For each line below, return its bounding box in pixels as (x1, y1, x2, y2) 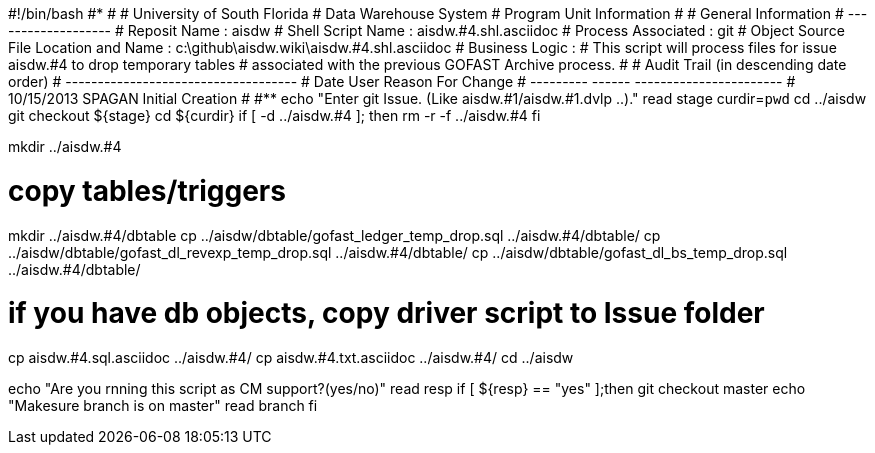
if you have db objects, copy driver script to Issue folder (8, 296, 765, 331)
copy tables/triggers (8, 173, 286, 208)
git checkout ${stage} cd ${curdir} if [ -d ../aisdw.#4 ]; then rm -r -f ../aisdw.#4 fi (8, 107, 541, 124)
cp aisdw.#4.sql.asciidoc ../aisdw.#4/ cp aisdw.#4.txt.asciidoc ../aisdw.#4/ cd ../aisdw (8, 349, 574, 366)
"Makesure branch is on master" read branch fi (8, 397, 318, 414)
